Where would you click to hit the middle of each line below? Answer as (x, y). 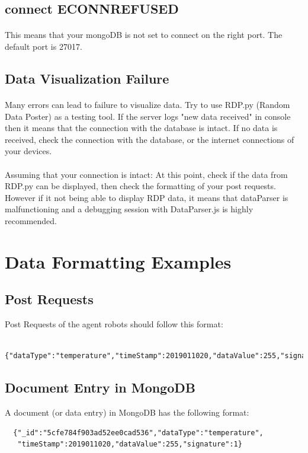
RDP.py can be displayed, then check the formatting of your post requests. (140, 186)
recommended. (31, 220)
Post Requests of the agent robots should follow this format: (114, 324)
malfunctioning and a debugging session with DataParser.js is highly (129, 209)
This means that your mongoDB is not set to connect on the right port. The (144, 35)
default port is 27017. (44, 46)
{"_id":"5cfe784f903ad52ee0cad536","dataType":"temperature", (138, 433)
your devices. (28, 151)
